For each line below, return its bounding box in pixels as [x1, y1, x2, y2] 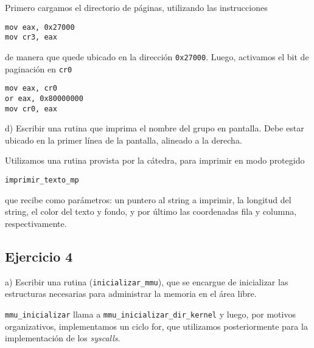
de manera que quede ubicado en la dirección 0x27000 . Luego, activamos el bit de [5, 50, 309, 63]
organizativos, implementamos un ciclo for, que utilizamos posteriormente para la [5, 319, 308, 332]
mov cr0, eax [5, 104, 57, 113]
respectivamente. [5, 217, 67, 229]
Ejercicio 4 [5, 246, 73, 265]
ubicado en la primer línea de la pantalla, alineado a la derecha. [5, 133, 242, 146]
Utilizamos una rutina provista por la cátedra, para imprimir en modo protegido [5, 154, 305, 167]
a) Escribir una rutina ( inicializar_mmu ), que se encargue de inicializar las [5, 275, 288, 288]
